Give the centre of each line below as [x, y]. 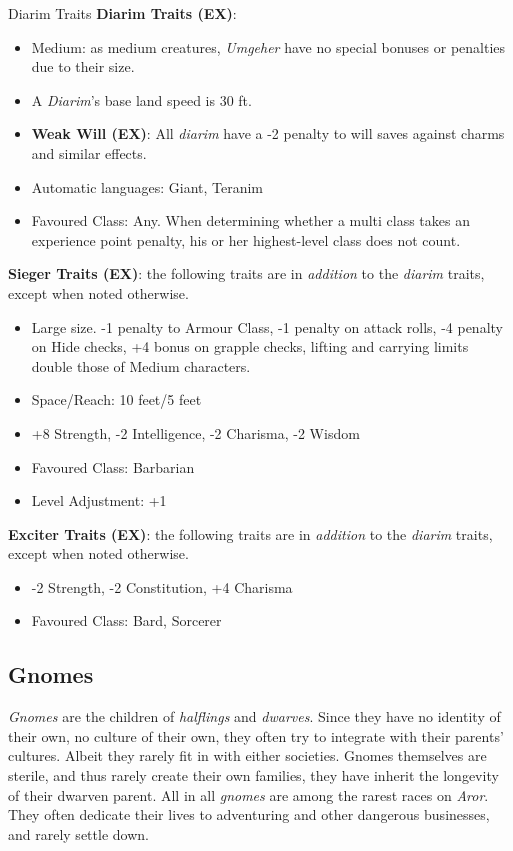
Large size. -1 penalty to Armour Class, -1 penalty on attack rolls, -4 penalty [267, 326]
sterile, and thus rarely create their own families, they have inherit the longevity [253, 775]
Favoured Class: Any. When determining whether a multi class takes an [250, 220]
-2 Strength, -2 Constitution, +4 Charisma [162, 586]
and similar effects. [89, 152]
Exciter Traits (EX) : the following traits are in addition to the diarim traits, [250, 533]
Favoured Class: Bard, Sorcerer [126, 620]
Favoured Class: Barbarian [113, 466]
